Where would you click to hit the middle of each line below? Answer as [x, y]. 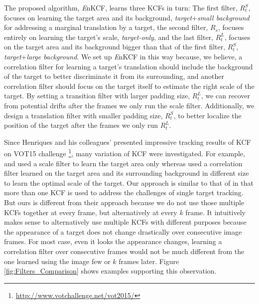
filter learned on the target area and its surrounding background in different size [127, 173]
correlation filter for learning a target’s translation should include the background [129, 66]
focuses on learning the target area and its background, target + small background [127, 17]
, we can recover [225, 96]
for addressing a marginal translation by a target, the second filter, [106, 27]
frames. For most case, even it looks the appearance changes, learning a [113, 241]
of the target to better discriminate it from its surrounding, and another [114, 76]
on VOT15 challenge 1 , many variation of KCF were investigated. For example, [125, 152]
